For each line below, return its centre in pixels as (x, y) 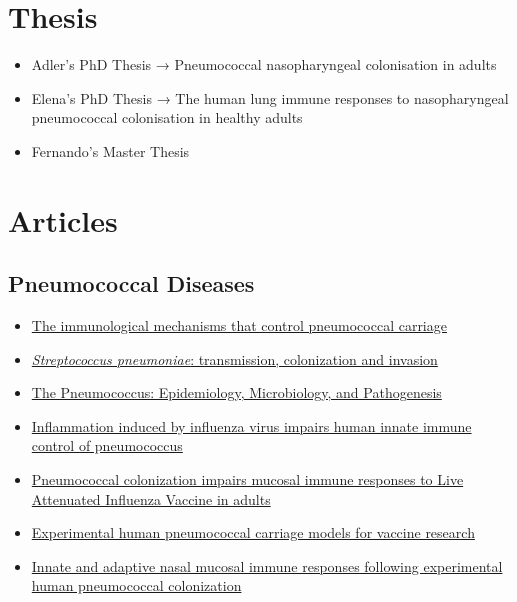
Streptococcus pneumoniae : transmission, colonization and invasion (234, 358)
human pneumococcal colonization (136, 585)
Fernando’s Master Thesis (110, 150)
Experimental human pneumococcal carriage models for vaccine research (253, 532)
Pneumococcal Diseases (131, 283)
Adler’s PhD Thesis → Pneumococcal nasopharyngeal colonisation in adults (264, 64)
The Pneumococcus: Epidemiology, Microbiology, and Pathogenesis (236, 392)
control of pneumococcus (107, 445)
